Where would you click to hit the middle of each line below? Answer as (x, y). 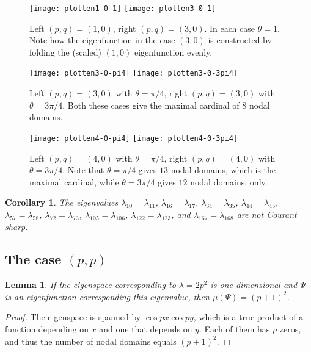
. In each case (230, 28)
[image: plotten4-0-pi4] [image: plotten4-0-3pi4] (134, 138)
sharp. (16, 226)
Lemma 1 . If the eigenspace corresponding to (90, 285)
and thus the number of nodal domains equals (91, 341)
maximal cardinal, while (74, 181)
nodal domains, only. (229, 181)
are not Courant (267, 214)
